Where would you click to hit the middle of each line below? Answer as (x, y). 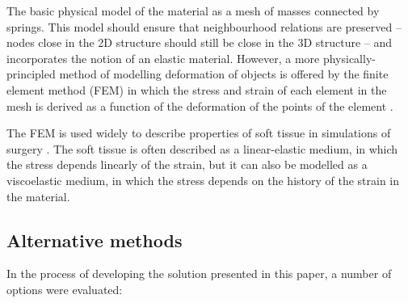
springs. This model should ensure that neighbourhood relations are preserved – (204, 26)
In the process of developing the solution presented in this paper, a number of (199, 274)
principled (31, 74)
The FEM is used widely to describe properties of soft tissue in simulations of (199, 133)
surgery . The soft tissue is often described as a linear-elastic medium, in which (202, 148)
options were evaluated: (65, 289)
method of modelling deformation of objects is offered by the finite (224, 74)
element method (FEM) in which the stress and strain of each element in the (197, 89)
